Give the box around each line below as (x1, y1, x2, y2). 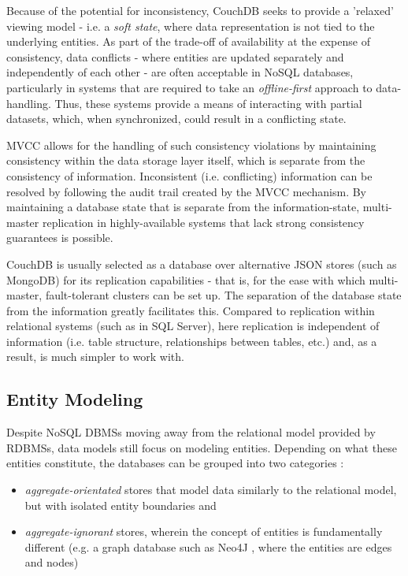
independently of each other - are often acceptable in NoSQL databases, (6, 64, 354, 80)
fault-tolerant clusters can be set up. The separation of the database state (45, 287, 402, 303)
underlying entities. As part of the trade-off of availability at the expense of (6, 33, 370, 50)
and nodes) (24, 554, 79, 570)
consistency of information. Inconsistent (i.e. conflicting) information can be (6, 167, 373, 184)
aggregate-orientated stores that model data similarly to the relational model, (24, 481, 397, 498)
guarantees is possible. (6, 229, 113, 246)
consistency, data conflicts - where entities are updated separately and (6, 48, 344, 65)
